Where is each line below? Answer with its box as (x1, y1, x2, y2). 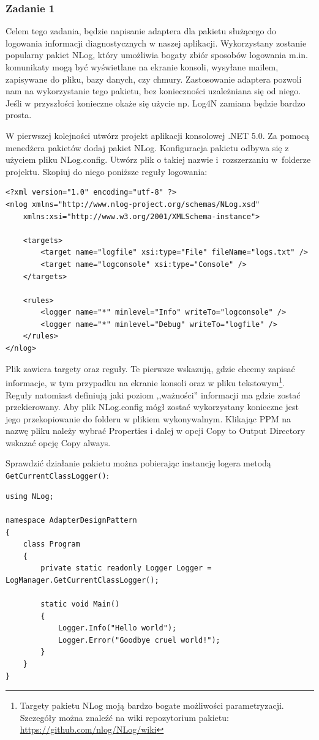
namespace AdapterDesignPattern (6, 515, 137, 525)
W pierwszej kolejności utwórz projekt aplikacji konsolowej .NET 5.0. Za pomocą (6, 129, 309, 141)
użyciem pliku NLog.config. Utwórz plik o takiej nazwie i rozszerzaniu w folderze (6, 153, 311, 166)
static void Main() (40, 600, 120, 609)
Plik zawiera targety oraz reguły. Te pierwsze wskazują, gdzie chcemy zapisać (6, 362, 295, 375)
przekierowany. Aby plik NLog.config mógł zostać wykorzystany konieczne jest (6, 400, 299, 413)
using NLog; (6, 491, 54, 501)
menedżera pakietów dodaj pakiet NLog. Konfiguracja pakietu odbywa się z (6, 141, 289, 154)
